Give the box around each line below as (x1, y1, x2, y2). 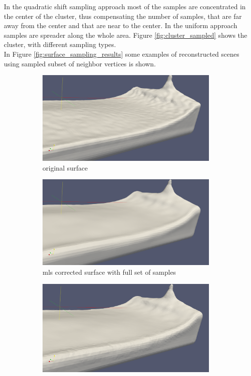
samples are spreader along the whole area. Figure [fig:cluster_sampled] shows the (4, 30, 248, 40)
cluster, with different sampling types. (4, 39, 116, 49)
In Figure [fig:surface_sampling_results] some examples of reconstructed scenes (4, 48, 239, 59)
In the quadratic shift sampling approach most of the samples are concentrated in (4, 1, 246, 11)
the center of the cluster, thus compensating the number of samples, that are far (4, 11, 242, 21)
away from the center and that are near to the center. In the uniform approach (4, 20, 237, 31)
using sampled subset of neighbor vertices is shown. (4, 58, 156, 68)
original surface (43, 162, 88, 172)
